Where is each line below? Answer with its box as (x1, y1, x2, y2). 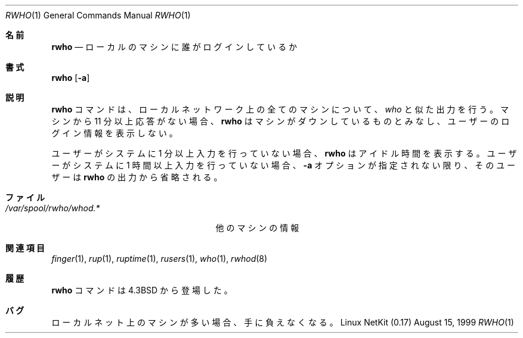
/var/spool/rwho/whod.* (5, 203, 100, 213)
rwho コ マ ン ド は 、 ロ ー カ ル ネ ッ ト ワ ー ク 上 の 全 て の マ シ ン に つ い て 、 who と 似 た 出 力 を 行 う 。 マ (51, 104, 509, 114)
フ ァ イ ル (5, 192, 45, 202)
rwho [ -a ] (51, 73, 90, 83)
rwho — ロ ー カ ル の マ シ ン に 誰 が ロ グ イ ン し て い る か (51, 42, 298, 52)
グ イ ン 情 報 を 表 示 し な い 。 (51, 128, 178, 138)
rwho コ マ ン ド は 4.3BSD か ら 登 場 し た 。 (51, 285, 233, 295)
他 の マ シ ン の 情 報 (215, 223, 299, 233)
